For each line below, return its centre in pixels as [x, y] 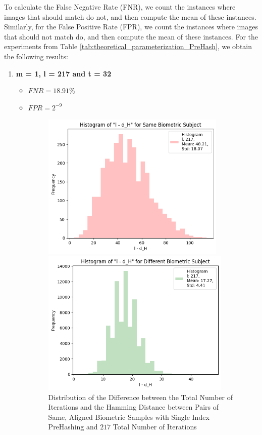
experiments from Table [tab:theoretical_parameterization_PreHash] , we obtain [128, 46]
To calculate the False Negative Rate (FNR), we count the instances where [120, 7]
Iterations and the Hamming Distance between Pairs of [134, 407]
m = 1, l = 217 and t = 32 [64, 73]
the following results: [36, 56]
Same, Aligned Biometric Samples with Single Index [129, 417]
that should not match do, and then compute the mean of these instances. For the [131, 36]
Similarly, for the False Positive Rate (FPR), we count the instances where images [131, 27]
